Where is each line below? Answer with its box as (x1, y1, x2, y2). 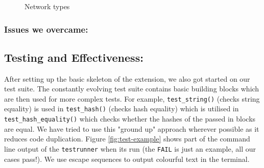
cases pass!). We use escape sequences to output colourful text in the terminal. (4, 153, 250, 164)
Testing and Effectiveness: (4, 49, 143, 65)
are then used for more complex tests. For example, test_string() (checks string (4, 93, 260, 104)
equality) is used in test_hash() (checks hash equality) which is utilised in (4, 103, 239, 114)
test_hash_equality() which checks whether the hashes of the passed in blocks (4, 113, 256, 124)
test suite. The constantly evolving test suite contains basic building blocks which (4, 83, 259, 94)
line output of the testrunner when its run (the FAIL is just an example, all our (4, 143, 256, 154)
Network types (25, 1, 70, 11)
